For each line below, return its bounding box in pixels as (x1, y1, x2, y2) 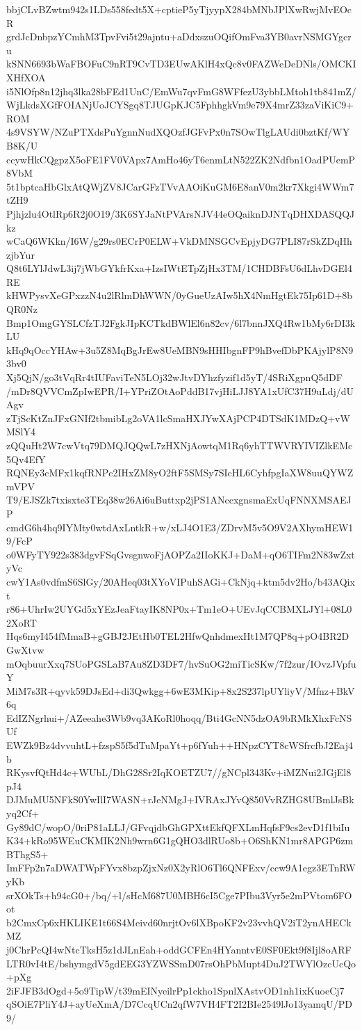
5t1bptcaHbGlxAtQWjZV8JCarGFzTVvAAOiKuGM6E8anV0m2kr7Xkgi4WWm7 (6, 179, 354, 193)
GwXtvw (6, 642, 44, 657)
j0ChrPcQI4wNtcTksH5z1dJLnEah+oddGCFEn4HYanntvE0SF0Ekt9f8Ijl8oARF (6, 942, 352, 956)
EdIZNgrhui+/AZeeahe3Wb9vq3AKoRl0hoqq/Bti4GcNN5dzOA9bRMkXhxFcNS (6, 710, 352, 725)
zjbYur (6, 247, 35, 261)
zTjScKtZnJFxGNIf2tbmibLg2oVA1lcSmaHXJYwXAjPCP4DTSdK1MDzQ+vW (6, 410, 350, 425)
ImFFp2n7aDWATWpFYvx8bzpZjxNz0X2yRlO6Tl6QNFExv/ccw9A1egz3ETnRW (6, 860, 356, 875)
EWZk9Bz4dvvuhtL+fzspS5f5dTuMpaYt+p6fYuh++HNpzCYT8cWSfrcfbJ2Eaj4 (6, 738, 353, 753)
